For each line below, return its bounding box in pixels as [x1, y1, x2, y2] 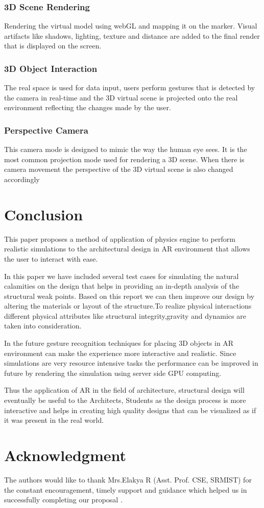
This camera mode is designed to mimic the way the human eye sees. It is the [4, 144, 247, 155]
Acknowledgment [4, 445, 126, 465]
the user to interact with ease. [4, 253, 98, 264]
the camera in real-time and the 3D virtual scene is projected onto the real [4, 92, 238, 103]
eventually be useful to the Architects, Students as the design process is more [4, 395, 246, 405]
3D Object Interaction [4, 62, 98, 74]
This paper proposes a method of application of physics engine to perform [4, 233, 235, 244]
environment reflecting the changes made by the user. [4, 102, 171, 113]
